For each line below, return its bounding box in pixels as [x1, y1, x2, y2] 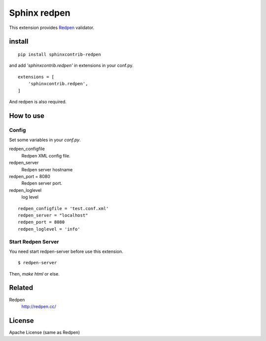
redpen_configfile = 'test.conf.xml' [18, 206, 109, 211]
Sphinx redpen [9, 7, 71, 18]
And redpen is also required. [9, 98, 67, 104]
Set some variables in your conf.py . [9, 137, 81, 143]
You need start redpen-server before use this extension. [9, 248, 123, 254]
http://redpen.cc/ [21, 303, 56, 310]
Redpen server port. [21, 180, 63, 186]
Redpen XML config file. [21, 153, 71, 158]
